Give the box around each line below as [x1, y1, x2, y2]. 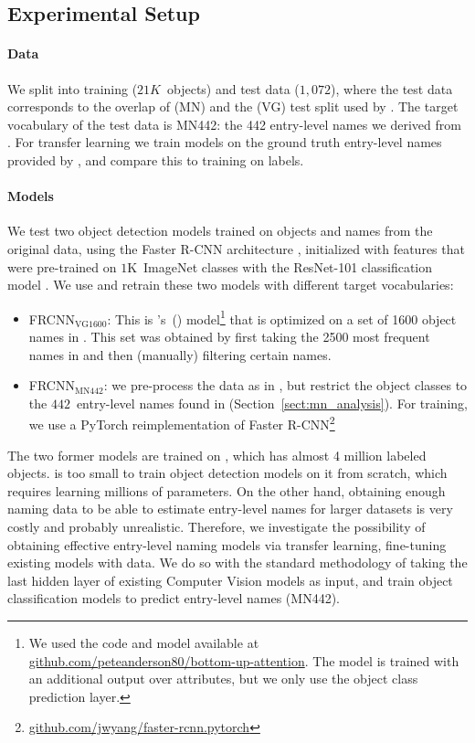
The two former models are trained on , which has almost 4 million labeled [7, 445, 427, 464]
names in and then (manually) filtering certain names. [28, 345, 332, 364]
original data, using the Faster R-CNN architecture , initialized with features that [7, 239, 465, 258]
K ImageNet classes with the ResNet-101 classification [127, 257, 433, 276]
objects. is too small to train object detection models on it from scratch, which [7, 463, 448, 483]
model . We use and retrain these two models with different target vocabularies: [7, 275, 454, 294]
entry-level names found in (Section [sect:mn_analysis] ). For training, [76, 393, 468, 412]
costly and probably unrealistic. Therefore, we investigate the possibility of [7, 516, 426, 536]
